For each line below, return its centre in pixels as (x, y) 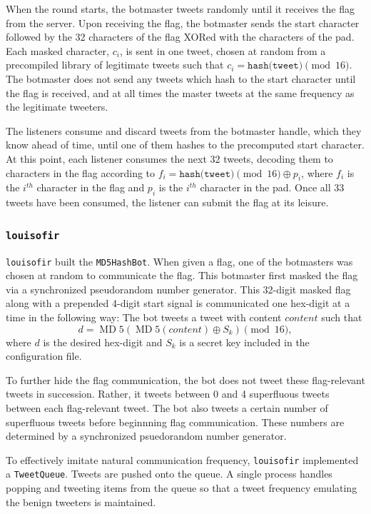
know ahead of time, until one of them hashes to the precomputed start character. (185, 145)
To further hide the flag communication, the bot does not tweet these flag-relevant (185, 379)
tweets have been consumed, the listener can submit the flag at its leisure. (167, 202)
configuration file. (44, 356)
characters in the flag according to (81, 172)
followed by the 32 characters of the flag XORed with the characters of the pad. (180, 37)
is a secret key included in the (244, 342)
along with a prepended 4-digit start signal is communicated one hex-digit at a (178, 303)
